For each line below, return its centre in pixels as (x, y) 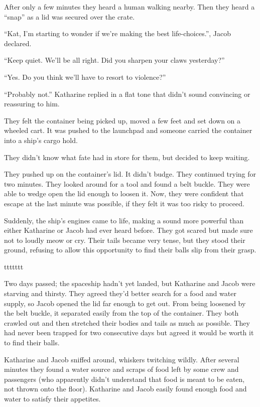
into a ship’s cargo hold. (41, 140)
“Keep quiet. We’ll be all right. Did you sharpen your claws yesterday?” (114, 60)
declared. (18, 43)
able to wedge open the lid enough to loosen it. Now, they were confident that (124, 193)
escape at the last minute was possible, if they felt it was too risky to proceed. (124, 203)
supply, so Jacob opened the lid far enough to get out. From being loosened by (125, 303)
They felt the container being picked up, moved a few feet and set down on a (122, 120)
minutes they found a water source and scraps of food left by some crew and (121, 369)
